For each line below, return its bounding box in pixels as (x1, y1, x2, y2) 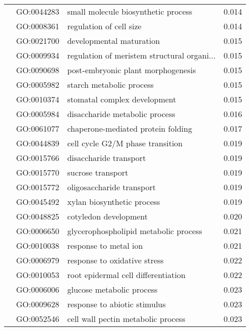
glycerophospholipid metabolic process (67, 225, 202, 237)
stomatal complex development (67, 93, 176, 105)
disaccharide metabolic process (67, 108, 175, 120)
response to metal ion (67, 240, 143, 251)
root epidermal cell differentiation (67, 269, 185, 281)
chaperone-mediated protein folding (67, 123, 193, 134)
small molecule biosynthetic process (67, 6, 193, 17)
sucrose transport (67, 167, 129, 178)
